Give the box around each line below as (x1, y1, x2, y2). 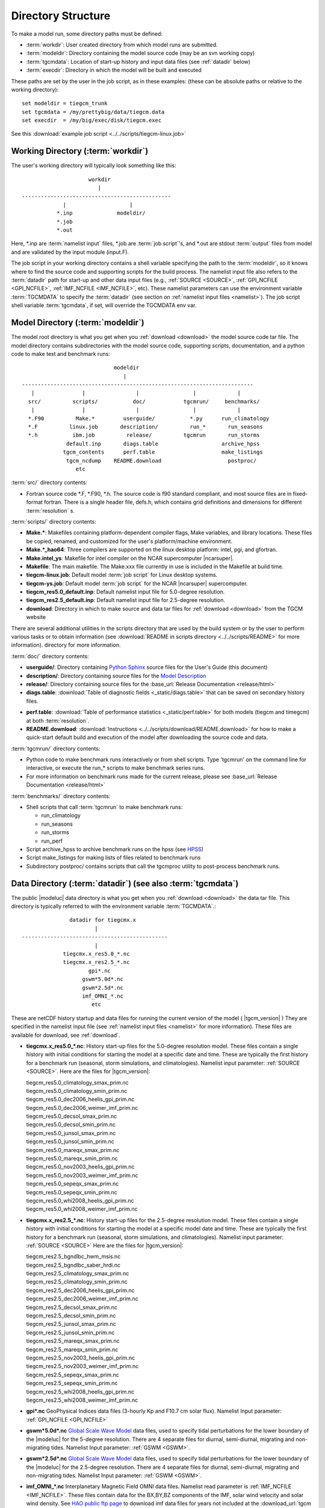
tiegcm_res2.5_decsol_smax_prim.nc (26, 1304, 117, 1311)
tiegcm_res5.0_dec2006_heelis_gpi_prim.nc (26, 1095, 135, 1103)
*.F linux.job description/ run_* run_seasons (28, 423, 263, 431)
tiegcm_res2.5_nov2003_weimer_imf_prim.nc (26, 1363, 139, 1370)
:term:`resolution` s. (26, 507, 75, 514)
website (26, 613, 46, 621)
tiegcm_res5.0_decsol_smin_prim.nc (26, 1121, 116, 1128)
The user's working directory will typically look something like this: (11, 162, 177, 169)
